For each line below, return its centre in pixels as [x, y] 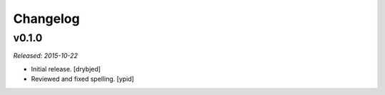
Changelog [46, 19]
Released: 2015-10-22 [46, 56]
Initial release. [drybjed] [66, 69]
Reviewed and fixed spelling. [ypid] [83, 79]
